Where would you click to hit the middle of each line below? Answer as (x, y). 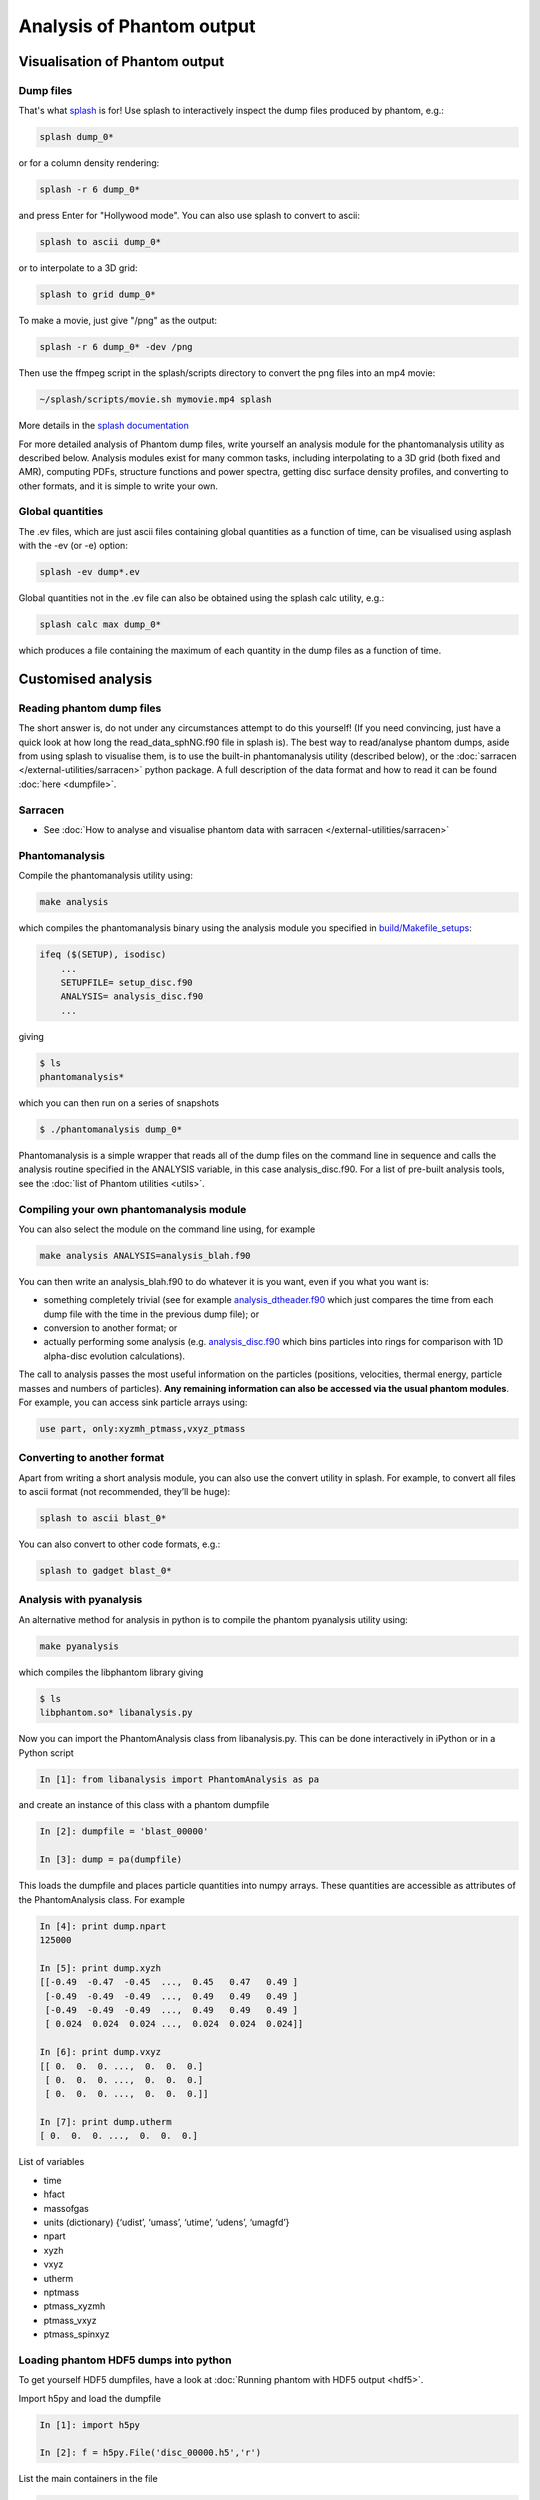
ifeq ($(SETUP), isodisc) (103, 954)
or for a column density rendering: (89, 163)
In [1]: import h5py (89, 2424)
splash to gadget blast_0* (105, 1571)
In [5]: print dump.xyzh (100, 1968)
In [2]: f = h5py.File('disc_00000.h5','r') (150, 2453)
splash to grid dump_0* (98, 294)
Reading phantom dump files (90, 708)
